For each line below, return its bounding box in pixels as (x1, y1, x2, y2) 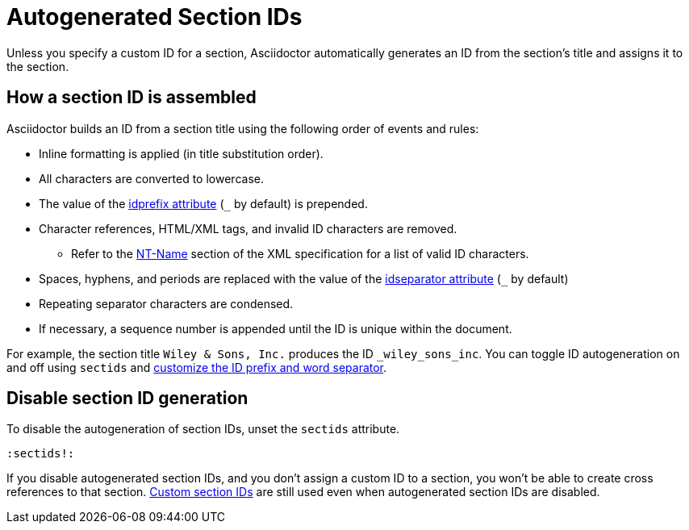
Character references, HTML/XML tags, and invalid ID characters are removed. (39, 221, 457, 236)
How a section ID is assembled (6, 87, 257, 108)
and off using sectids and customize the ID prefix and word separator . (6, 360, 387, 374)
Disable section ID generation (6, 388, 248, 409)
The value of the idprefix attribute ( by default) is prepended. (39, 196, 368, 211)
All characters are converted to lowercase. (39, 171, 264, 186)
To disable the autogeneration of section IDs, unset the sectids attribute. (6, 422, 400, 436)
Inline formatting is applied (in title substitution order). (39, 146, 324, 161)
